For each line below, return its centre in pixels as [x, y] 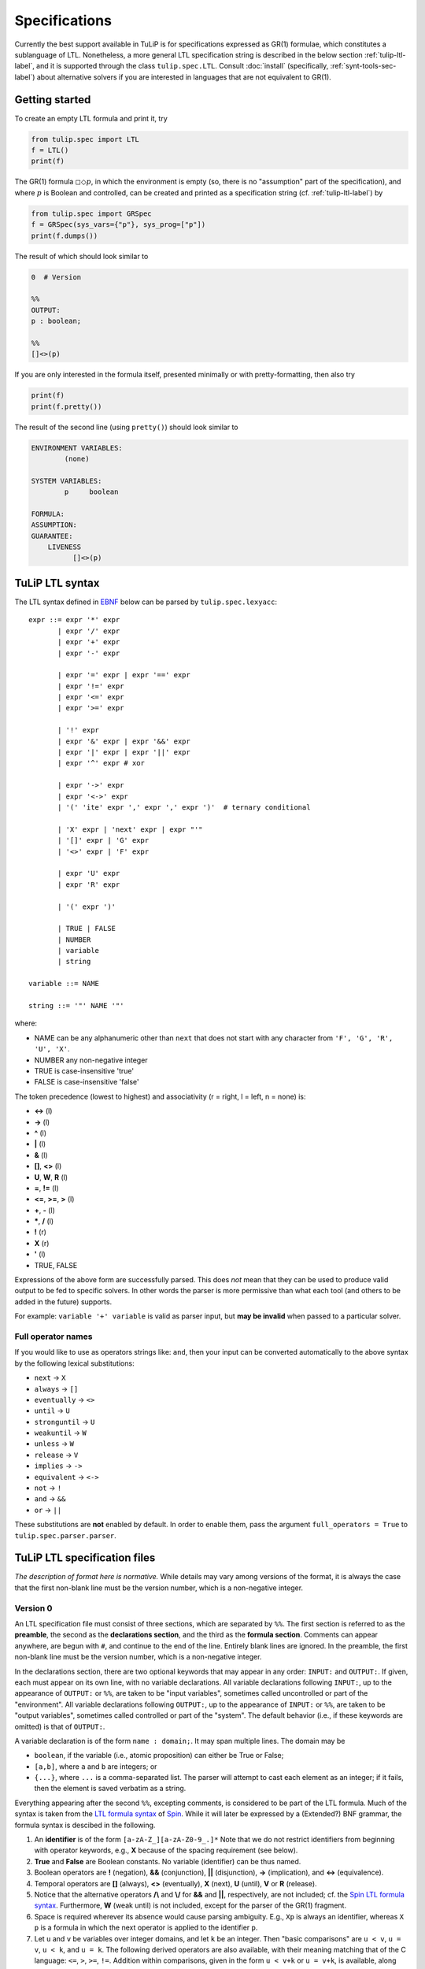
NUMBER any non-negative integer [91, 1060]
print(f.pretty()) [67, 406]
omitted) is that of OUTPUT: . [60, 1726]
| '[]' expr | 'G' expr [103, 840]
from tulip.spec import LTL [85, 139]
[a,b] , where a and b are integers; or [96, 1766]
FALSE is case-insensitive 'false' [87, 1082]
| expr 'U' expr [89, 873]
